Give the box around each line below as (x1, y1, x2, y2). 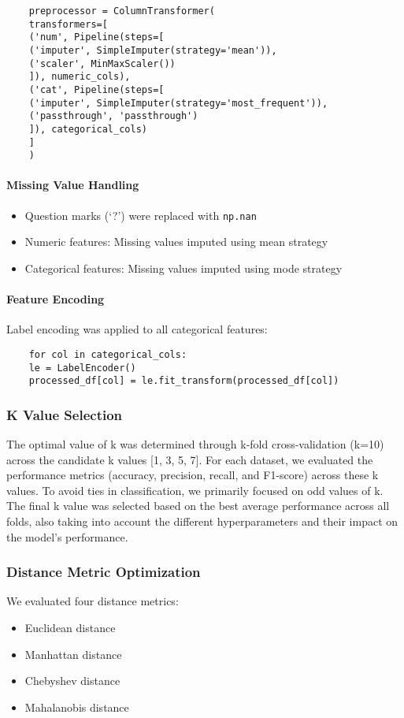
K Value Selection (6, 404, 123, 424)
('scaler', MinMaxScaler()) (28, 58, 176, 69)
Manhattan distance (24, 645, 122, 662)
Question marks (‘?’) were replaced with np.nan (24, 206, 257, 223)
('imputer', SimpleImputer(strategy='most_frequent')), (28, 97, 328, 109)
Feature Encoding (6, 291, 105, 307)
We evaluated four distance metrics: (6, 593, 179, 609)
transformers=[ (28, 18, 108, 30)
